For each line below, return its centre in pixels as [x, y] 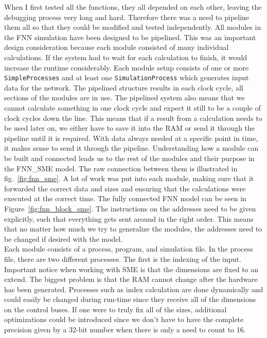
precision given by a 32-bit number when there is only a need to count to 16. [125, 330]
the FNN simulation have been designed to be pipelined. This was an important [130, 37]
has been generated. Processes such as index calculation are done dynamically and [134, 289]
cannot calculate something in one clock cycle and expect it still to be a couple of [132, 108]
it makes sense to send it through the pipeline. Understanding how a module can [131, 148]
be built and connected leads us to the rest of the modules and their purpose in [129, 158]
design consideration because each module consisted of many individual [117, 47]
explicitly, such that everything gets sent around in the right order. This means [129, 218]
